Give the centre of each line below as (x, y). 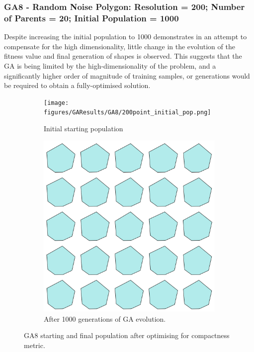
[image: (56, 103)
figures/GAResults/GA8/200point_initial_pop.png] (127, 113)
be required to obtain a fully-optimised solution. (77, 85)
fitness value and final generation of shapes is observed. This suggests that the (123, 56)
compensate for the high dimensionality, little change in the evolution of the (120, 46)
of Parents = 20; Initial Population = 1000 (91, 18)
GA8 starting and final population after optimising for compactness (127, 335)
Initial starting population (84, 129)
